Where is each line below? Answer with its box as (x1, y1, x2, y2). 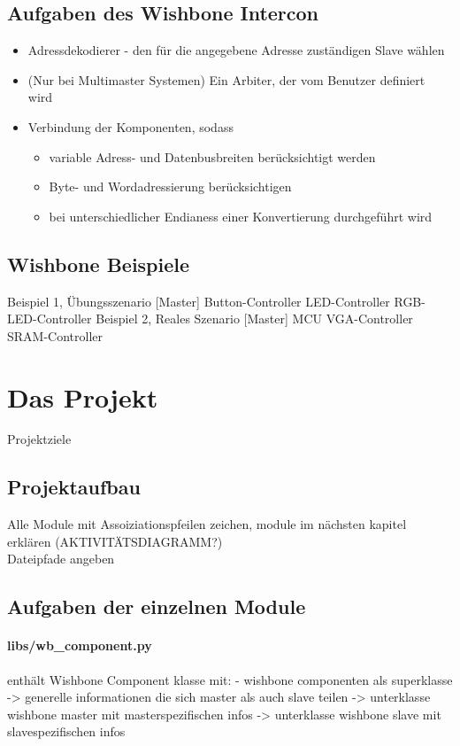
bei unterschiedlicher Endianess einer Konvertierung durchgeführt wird (49, 206, 433, 225)
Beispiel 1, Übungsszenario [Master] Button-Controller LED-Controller (7, 291, 390, 310)
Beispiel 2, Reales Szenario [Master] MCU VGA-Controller (96, 309, 413, 328)
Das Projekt (7, 378, 158, 415)
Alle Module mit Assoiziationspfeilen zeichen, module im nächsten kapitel (7, 515, 407, 533)
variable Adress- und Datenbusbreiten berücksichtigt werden (49, 147, 376, 166)
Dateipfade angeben (7, 549, 115, 568)
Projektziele (7, 430, 72, 448)
